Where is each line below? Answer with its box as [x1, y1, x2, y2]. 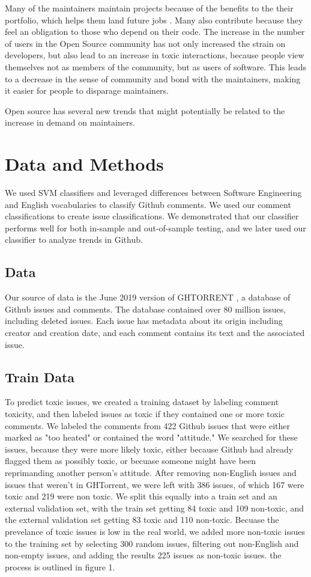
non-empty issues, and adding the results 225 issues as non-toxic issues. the [5, 549, 282, 561]
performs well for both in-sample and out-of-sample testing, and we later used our [5, 221, 306, 234]
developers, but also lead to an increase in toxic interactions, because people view [5, 49, 304, 61]
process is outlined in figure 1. [5, 560, 115, 573]
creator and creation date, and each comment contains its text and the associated [5, 326, 305, 339]
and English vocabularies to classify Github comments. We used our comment [5, 198, 291, 210]
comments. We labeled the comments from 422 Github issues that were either [5, 419, 290, 432]
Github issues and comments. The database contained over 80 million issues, [5, 302, 286, 315]
